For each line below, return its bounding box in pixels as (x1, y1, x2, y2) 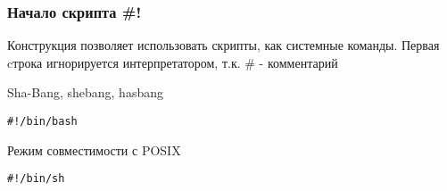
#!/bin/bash (7, 115, 78, 128)
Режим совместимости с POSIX (7, 140, 181, 159)
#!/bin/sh (7, 172, 65, 186)
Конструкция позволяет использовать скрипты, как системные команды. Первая (7, 36, 440, 54)
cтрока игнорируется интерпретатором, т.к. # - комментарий (7, 53, 338, 71)
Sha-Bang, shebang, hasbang (7, 83, 163, 102)
